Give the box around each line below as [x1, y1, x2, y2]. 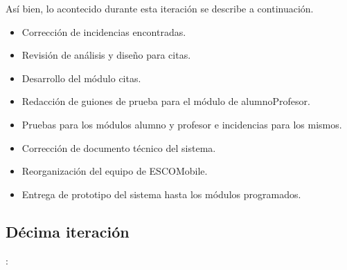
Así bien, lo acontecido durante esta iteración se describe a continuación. [6, 1, 314, 15]
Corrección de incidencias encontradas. [21, 24, 186, 39]
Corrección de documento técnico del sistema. [21, 140, 216, 155]
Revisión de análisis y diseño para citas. [21, 48, 191, 62]
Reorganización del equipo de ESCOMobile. [21, 164, 208, 178]
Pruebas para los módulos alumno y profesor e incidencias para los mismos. [21, 117, 342, 131]
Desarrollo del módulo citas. [21, 70, 141, 85]
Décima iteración [6, 220, 130, 242]
